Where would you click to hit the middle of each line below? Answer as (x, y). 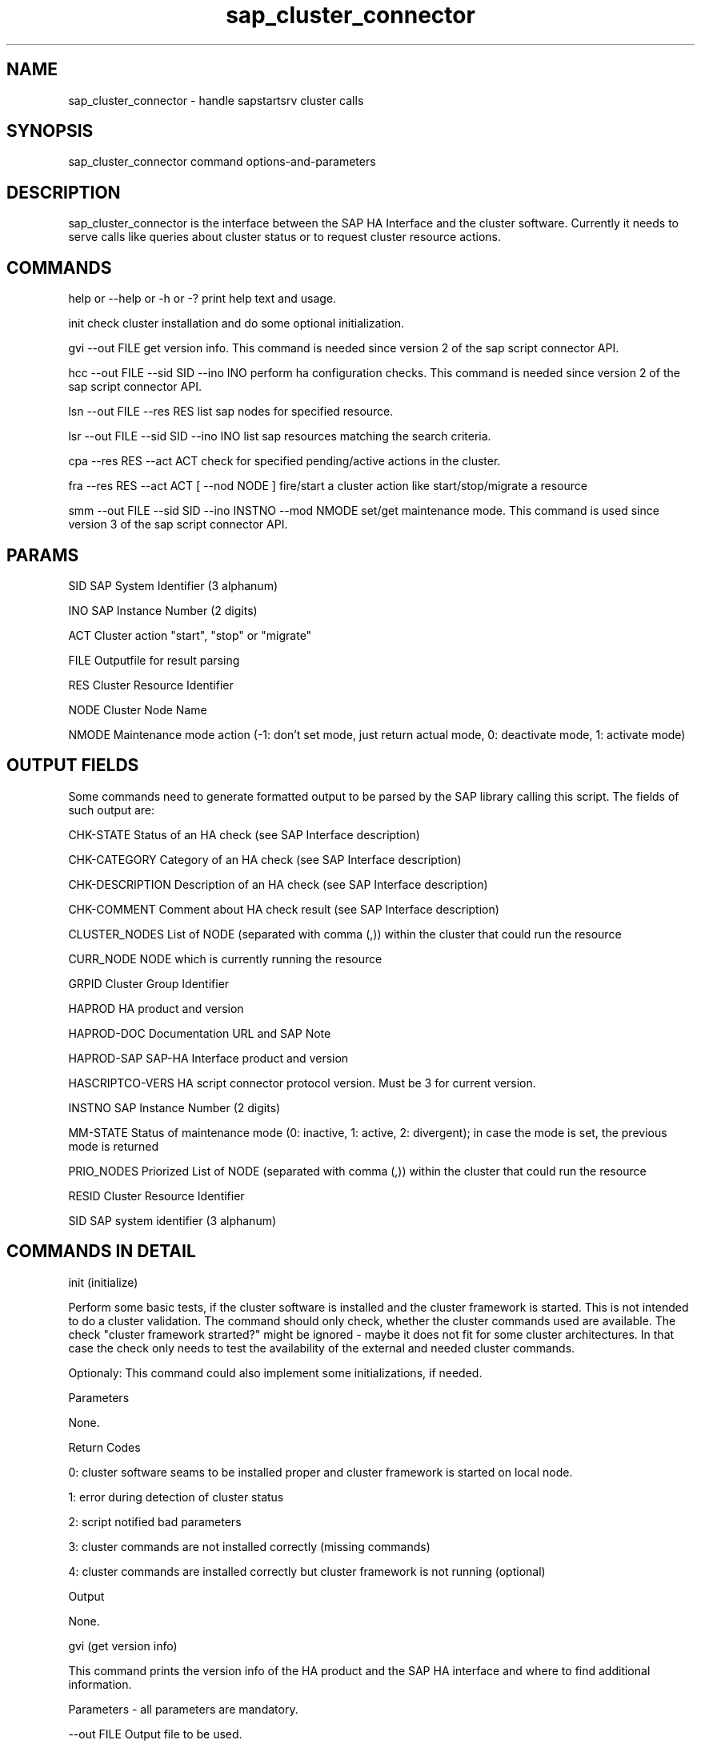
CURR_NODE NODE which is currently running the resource (225, 958)
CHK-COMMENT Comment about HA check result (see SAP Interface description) (284, 909)
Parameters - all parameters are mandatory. (183, 1709)
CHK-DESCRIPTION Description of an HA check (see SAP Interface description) (278, 884)
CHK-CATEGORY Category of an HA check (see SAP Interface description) (265, 859)
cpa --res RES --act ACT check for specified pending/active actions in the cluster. (284, 461)
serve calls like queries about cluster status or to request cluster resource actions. (285, 237)
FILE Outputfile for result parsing (154, 660)
